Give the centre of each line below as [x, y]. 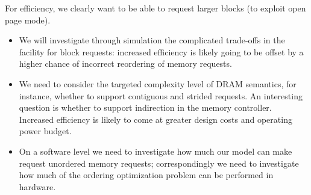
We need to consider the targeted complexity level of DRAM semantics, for [158, 83]
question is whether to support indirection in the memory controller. [145, 107]
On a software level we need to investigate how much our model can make [155, 151]
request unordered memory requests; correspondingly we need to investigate [159, 163]
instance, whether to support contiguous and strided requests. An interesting [161, 95]
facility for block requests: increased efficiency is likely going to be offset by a [161, 51]
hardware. [37, 186]
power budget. [45, 131]
